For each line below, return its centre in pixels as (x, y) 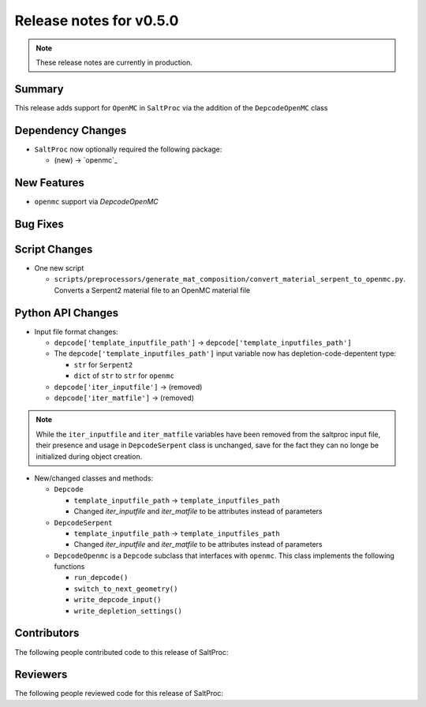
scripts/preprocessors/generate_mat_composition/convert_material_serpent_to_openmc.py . (230, 279)
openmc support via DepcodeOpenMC (97, 202)
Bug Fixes (39, 224)
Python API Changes (66, 313)
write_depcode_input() (118, 600)
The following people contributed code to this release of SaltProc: (121, 652)
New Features (49, 183)
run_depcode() (101, 578)
